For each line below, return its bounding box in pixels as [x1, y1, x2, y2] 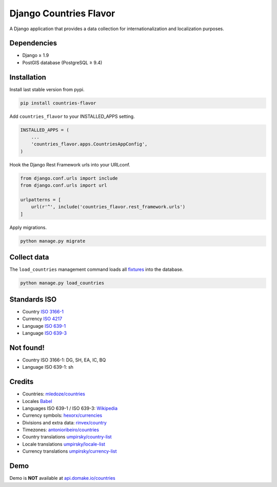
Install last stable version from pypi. [9, 86, 85, 92]
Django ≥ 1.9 [22, 52, 49, 58]
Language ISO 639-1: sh [22, 364, 74, 370]
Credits [9, 377, 34, 386]
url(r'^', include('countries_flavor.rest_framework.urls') [31, 204, 186, 210]
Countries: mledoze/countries [22, 391, 86, 397]
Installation [9, 73, 46, 81]
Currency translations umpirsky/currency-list [22, 448, 117, 454]
